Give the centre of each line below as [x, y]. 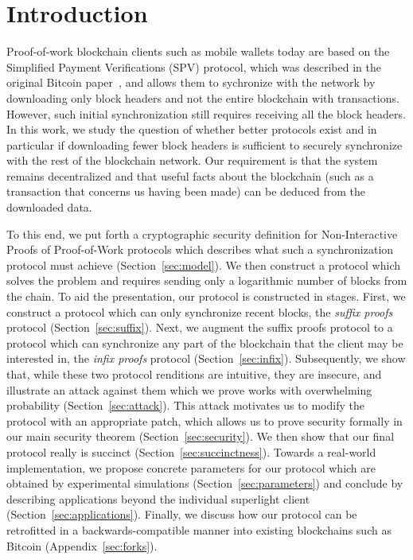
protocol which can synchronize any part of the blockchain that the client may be [205, 342]
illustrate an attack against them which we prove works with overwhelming [189, 389]
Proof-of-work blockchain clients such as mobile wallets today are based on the [198, 51]
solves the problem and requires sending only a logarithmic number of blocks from [207, 280]
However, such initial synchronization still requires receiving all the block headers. [206, 113]
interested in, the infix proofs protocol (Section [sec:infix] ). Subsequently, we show [206, 358]
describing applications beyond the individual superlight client [158, 498]
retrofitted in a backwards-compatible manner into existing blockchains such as [199, 529]
